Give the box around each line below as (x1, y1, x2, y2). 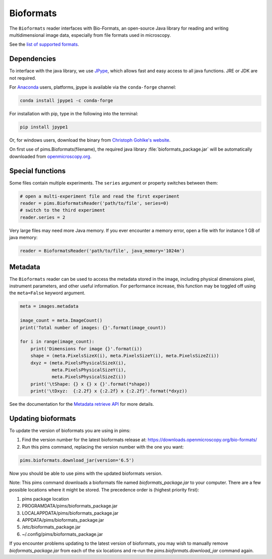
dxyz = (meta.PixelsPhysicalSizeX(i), (30, 360, 126, 365)
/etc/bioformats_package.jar (22, 524, 81, 530)
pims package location (22, 495, 69, 502)
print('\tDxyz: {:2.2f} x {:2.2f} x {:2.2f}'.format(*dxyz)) (30, 388, 187, 394)
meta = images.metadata (20, 303, 79, 309)
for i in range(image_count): (20, 339, 95, 345)
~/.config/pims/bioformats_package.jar (22, 531, 103, 537)
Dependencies (9, 54, 56, 63)
